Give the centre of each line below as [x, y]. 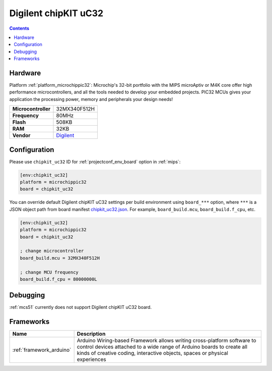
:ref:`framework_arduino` [42, 350]
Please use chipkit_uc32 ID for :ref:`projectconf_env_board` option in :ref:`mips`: [95, 162]
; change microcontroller [52, 251]
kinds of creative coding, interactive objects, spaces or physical [153, 353]
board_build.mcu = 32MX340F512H [60, 258]
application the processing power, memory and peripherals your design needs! [91, 99]
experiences [91, 359]
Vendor [21, 135]
